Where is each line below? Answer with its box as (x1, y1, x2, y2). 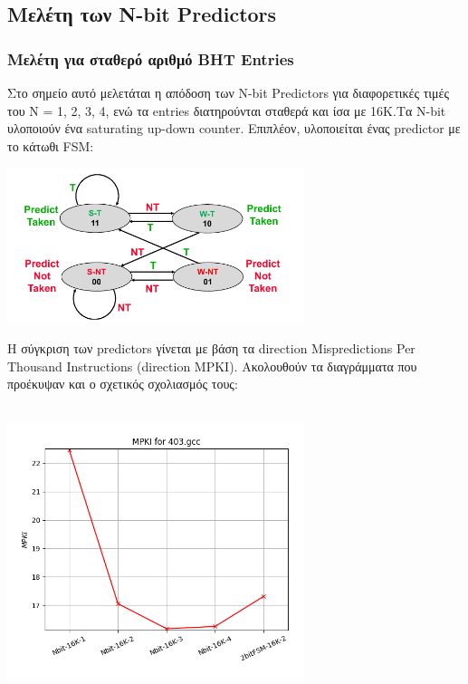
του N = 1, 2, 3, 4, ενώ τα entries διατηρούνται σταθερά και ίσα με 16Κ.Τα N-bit (7, 101, 446, 120)
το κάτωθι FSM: (7, 136, 94, 155)
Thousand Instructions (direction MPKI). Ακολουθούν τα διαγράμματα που (7, 356, 417, 375)
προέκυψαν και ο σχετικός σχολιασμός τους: (7, 374, 238, 393)
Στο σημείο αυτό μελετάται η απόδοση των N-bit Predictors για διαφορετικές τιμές (7, 83, 450, 101)
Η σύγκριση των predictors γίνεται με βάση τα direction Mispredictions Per (7, 339, 415, 358)
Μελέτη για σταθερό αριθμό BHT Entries (7, 47, 294, 70)
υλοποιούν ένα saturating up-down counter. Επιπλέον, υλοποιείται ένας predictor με (7, 119, 461, 138)
